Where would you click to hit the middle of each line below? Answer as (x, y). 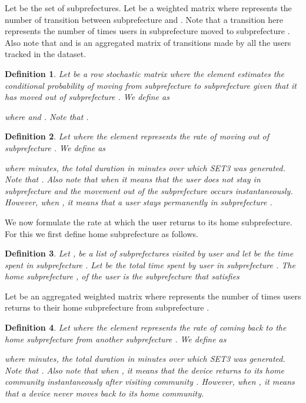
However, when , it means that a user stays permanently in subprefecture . (139, 202)
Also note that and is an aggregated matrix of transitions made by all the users (148, 42)
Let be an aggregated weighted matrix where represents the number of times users (153, 296)
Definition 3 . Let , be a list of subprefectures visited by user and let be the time (149, 253)
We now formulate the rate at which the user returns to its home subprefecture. (149, 222)
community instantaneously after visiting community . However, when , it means (150, 382)
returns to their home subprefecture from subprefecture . (107, 307)
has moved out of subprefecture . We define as (87, 97)
